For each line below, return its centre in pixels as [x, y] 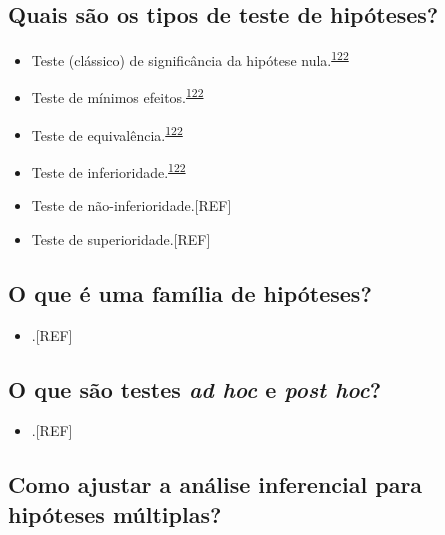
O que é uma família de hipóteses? [190, 292]
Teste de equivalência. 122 [107, 133]
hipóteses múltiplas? [115, 513]
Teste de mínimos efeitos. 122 [117, 96]
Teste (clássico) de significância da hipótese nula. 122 [190, 58]
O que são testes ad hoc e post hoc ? [195, 388]
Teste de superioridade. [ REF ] [121, 238]
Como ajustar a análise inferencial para [215, 484]
